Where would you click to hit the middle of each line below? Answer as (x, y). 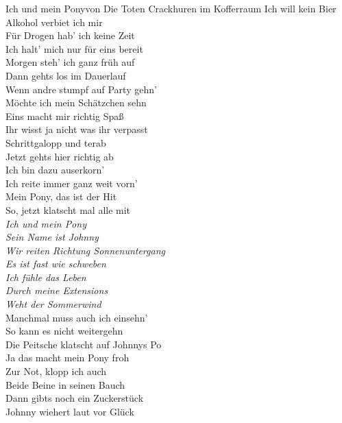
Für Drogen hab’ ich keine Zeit (70, 35)
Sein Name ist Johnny (52, 237)
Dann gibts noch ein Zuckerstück (75, 398)
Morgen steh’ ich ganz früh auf (70, 62)
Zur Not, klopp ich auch (56, 371)
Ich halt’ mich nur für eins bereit (74, 48)
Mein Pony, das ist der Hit (61, 196)
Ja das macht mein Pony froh (68, 358)
